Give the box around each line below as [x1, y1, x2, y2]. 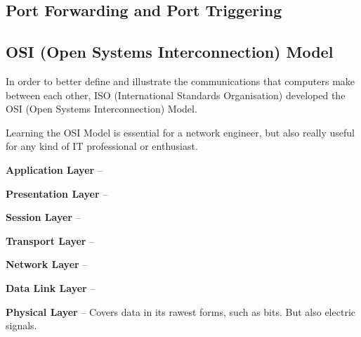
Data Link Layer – [6, 280, 96, 295]
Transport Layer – [6, 233, 95, 248]
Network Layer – [6, 257, 88, 272]
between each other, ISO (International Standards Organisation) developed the [6, 87, 346, 102]
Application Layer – [6, 162, 103, 177]
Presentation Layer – [6, 186, 108, 201]
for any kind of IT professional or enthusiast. [6, 139, 198, 153]
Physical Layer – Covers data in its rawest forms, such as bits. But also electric [6, 304, 355, 319]
